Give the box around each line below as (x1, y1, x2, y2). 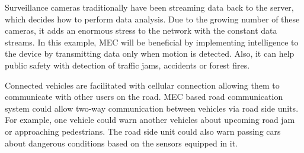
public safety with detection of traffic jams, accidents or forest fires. (5, 58, 250, 71)
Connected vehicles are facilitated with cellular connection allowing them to (5, 79, 280, 91)
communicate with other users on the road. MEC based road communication (5, 90, 283, 103)
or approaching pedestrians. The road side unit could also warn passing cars (5, 125, 281, 137)
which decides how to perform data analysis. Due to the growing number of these (5, 12, 300, 25)
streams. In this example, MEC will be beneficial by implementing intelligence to (5, 35, 299, 48)
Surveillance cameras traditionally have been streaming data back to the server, (5, 1, 294, 13)
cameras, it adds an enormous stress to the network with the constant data (5, 24, 277, 37)
